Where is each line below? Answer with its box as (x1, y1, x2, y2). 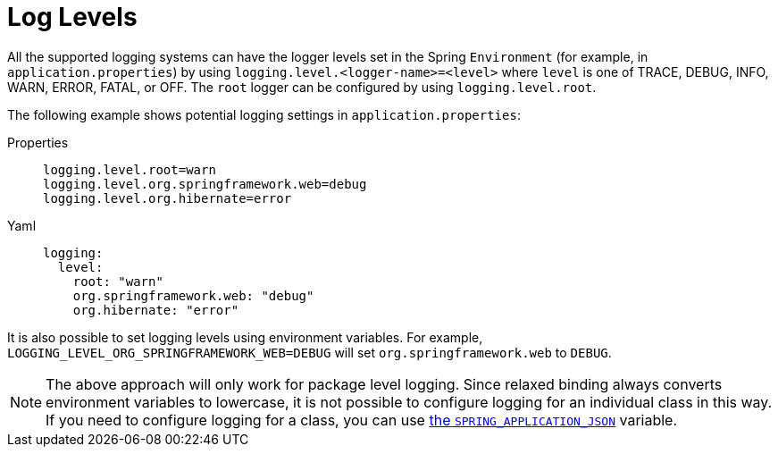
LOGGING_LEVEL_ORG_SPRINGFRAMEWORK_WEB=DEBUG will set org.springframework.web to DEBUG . (7, 344, 612, 360)
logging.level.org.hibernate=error (43, 190, 292, 206)
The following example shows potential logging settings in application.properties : (7, 106, 521, 122)
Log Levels (7, 2, 138, 32)
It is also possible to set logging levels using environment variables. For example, (7, 329, 483, 345)
